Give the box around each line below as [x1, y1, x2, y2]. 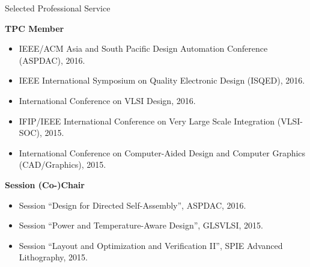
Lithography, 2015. [19, 251, 88, 263]
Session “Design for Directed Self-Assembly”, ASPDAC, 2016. [19, 198, 246, 211]
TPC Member [5, 22, 64, 34]
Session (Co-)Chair [5, 178, 85, 191]
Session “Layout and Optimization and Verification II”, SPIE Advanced [19, 239, 283, 251]
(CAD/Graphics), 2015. [19, 158, 106, 171]
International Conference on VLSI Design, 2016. [19, 94, 196, 106]
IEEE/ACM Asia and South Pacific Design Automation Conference [19, 42, 268, 55]
